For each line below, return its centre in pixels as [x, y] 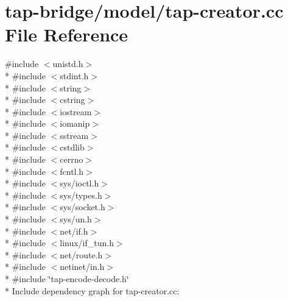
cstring [72, 100]
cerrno [72, 159]
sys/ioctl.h [79, 183]
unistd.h [68, 64]
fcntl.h [72, 171]
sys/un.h [76, 219]
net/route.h [81, 254]
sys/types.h [81, 195]
